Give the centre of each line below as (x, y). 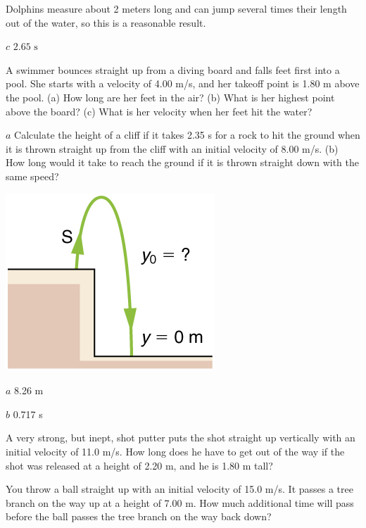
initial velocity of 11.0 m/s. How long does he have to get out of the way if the (175, 451)
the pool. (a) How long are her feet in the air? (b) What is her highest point (170, 97)
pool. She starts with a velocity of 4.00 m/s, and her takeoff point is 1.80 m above (183, 83)
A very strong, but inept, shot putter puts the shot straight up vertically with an (181, 438)
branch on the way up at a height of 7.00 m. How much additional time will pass (180, 502)
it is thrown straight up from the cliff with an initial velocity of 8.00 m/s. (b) (172, 148)
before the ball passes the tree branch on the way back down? (139, 516)
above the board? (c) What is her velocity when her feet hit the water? (159, 111)
